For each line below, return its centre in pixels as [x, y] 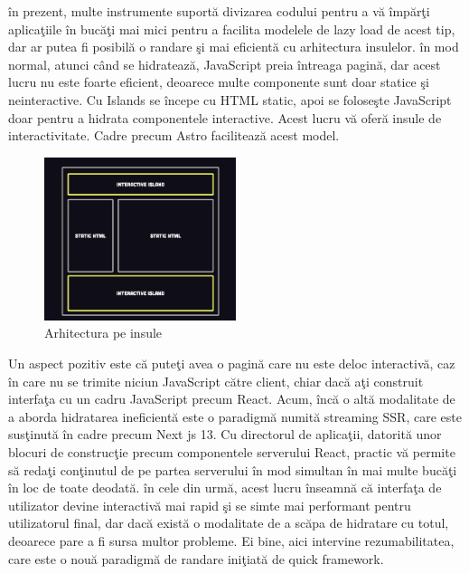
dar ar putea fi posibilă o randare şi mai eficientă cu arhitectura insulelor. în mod [234, 47]
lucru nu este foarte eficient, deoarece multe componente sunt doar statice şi [219, 82]
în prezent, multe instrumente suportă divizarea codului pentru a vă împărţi [219, 11]
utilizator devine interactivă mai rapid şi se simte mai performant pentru [210, 505]
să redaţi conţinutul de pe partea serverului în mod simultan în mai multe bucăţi [233, 469]
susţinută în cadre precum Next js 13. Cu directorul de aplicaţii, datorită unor [225, 434]
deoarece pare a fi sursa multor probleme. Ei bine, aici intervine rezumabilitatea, [231, 540]
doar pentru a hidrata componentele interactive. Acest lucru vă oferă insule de [225, 117]
